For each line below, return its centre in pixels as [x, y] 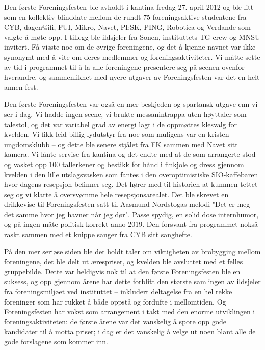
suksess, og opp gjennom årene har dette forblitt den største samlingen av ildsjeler [132, 281]
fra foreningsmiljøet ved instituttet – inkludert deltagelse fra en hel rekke [118, 291]
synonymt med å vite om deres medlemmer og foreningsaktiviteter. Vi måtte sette [132, 56]
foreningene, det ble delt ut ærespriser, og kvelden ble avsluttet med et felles [124, 261]
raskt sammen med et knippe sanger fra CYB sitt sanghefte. [98, 234]
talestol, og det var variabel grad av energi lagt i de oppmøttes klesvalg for [121, 124]
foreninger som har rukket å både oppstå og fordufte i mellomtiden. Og [115, 301]
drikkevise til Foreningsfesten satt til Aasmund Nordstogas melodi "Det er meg [127, 204]
